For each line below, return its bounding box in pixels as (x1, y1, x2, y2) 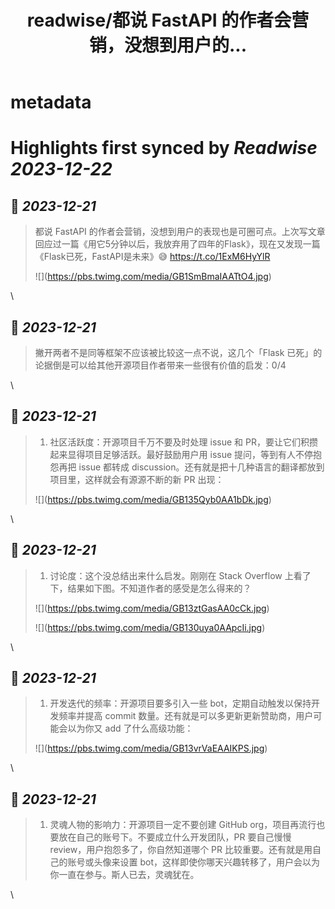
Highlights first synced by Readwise (10, 137, 318, 160)
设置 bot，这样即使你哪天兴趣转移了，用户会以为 (119, 856, 321, 868)
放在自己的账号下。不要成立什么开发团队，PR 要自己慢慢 (58, 831, 292, 843)
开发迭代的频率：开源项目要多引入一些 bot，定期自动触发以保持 (49, 697, 312, 710)
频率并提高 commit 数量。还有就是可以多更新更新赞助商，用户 (58, 710, 314, 722)
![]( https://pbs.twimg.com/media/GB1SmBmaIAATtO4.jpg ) (34, 271, 272, 283)
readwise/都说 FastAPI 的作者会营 (26, 9, 310, 32)
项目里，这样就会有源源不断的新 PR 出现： (49, 473, 225, 485)
